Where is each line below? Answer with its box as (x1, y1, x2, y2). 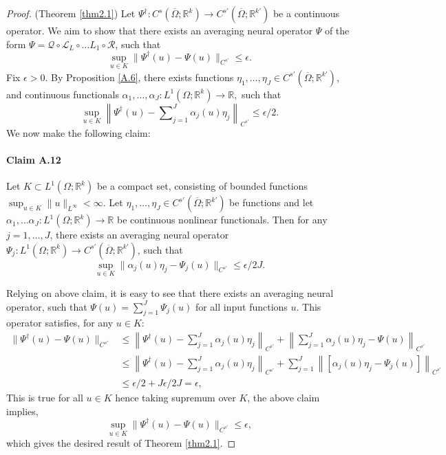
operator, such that (6, 299, 87, 313)
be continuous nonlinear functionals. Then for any (116, 212, 328, 227)
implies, (6, 403, 39, 418)
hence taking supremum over (115, 390, 236, 405)
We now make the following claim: (6, 125, 151, 140)
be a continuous (273, 6, 340, 20)
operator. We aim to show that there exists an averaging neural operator (6, 23, 313, 37)
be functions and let (229, 195, 314, 210)
